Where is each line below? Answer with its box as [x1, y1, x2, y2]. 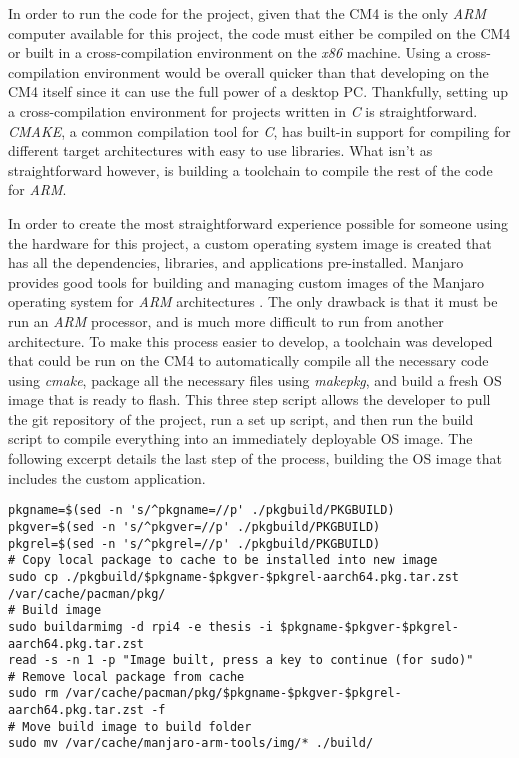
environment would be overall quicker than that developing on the [84, 61, 489, 82]
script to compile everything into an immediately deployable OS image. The [8, 428, 473, 449]
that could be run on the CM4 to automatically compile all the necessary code [8, 350, 489, 371]
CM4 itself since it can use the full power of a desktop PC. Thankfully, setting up [8, 81, 508, 102]
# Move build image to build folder [8, 719, 252, 734]
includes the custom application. [8, 467, 206, 488]
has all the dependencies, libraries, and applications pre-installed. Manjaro [8, 252, 464, 273]
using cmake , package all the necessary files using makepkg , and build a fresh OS [8, 369, 502, 390]
